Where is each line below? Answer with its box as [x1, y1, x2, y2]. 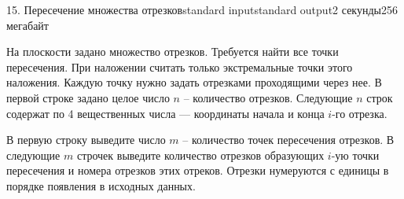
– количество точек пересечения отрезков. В [182, 131, 395, 148]
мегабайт [6, 17, 49, 33]
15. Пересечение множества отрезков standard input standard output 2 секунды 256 [6, 2, 398, 17]
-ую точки [331, 146, 380, 163]
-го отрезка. [332, 105, 387, 121]
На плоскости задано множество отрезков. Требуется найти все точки [6, 43, 339, 60]
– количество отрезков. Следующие [183, 89, 353, 105]
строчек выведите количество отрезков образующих [76, 146, 325, 163]
